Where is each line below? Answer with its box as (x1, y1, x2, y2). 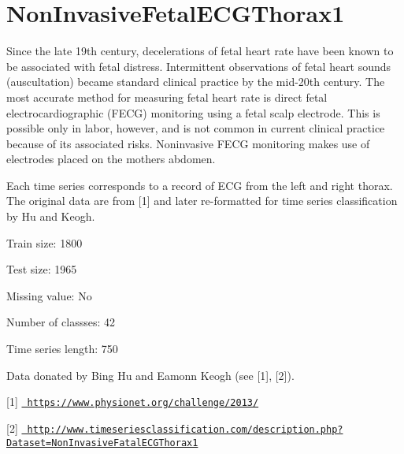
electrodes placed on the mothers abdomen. (6, 151, 216, 167)
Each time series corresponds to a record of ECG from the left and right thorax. (6, 177, 393, 193)
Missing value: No (6, 287, 92, 303)
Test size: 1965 (6, 261, 77, 277)
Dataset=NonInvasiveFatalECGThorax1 (6, 437, 198, 448)
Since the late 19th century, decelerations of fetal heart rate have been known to (6, 43, 394, 59)
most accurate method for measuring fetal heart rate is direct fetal (6, 88, 328, 105)
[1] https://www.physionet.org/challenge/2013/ (6, 393, 259, 410)
